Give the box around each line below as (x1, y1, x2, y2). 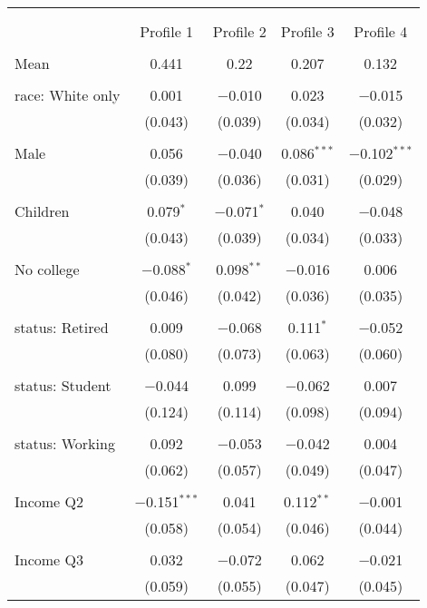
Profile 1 (140, 21, 194, 42)
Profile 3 (280, 21, 335, 42)
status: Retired (15, 317, 109, 338)
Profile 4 (354, 21, 408, 42)
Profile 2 (212, 21, 267, 42)
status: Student (15, 375, 112, 396)
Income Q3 (15, 549, 83, 570)
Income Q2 (15, 491, 83, 512)
